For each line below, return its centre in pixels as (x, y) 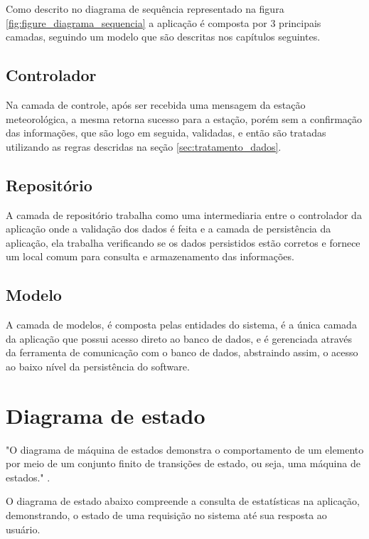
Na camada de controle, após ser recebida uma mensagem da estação (156, 104)
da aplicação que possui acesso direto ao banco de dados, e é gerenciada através (179, 338)
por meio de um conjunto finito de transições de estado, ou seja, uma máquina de (183, 463)
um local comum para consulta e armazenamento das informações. (150, 256)
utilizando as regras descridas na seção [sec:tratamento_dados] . (144, 146)
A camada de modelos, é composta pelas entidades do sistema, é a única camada (181, 325)
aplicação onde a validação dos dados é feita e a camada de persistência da (169, 229)
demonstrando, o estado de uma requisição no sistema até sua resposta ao (166, 515)
